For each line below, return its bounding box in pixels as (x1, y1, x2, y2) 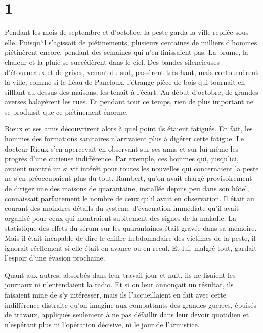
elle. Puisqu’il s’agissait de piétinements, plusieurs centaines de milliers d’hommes (5, 36, 257, 47)
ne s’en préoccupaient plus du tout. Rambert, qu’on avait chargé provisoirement (5, 173, 252, 183)
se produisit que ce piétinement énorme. (5, 106, 128, 117)
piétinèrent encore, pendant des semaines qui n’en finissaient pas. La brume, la (5, 47, 248, 57)
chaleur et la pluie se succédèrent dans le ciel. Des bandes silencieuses (5, 56, 220, 67)
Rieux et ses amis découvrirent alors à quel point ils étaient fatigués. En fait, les (5, 123, 253, 134)
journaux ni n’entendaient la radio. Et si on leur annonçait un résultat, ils (5, 279, 234, 290)
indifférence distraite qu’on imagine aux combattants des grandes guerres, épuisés (5, 299, 257, 310)
